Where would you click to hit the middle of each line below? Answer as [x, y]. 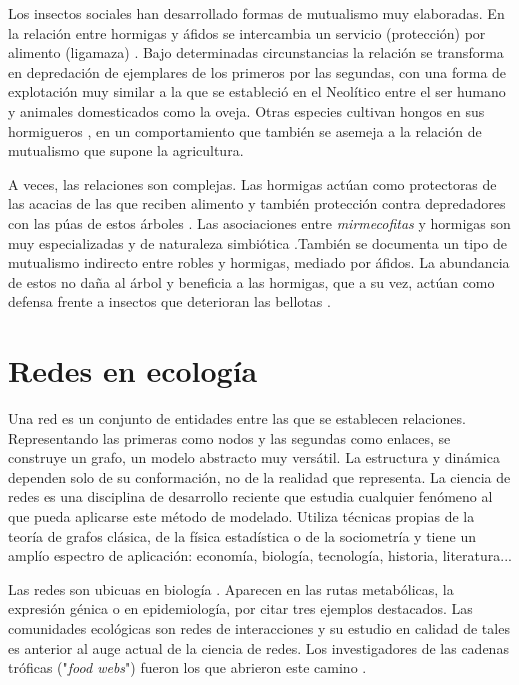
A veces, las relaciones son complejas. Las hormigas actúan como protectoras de [252, 183]
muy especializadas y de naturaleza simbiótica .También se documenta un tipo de [257, 242]
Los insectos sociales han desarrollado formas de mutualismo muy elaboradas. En [256, 13]
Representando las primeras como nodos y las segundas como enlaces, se [229, 437]
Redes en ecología [133, 370]
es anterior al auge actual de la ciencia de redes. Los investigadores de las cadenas [258, 647]
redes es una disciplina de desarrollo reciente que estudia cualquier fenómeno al [250, 496]
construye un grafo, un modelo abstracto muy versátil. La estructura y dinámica [254, 457]
